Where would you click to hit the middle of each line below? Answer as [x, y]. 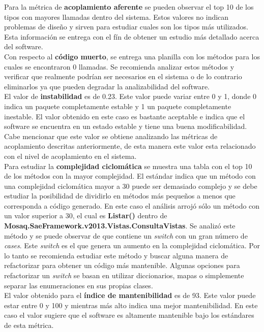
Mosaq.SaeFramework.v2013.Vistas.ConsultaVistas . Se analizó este [120, 226]
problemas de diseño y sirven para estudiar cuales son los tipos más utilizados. [126, 27]
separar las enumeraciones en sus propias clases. [79, 285]
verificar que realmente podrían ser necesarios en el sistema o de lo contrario [123, 76]
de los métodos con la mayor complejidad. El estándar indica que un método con [130, 176]
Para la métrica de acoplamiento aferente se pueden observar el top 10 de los [129, 7]
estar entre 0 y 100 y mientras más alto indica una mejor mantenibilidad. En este [131, 305]
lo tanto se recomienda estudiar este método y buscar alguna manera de [116, 255]
